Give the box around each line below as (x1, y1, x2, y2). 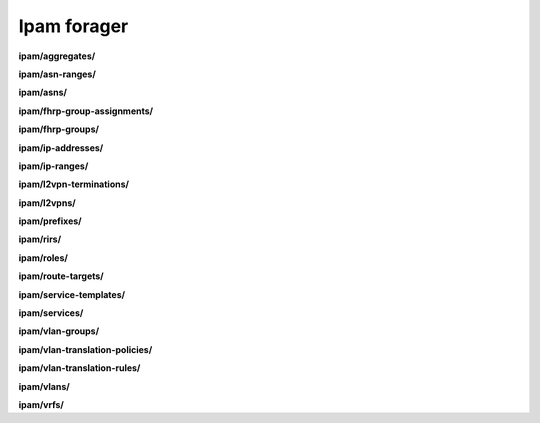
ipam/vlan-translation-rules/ (18, 362, 141, 374)
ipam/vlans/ (18, 380, 70, 392)
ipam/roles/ (18, 251, 69, 264)
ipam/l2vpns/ (18, 196, 76, 209)
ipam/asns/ (18, 86, 68, 99)
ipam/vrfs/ (18, 398, 65, 410)
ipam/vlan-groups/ (18, 325, 100, 337)
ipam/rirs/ (18, 233, 62, 245)
